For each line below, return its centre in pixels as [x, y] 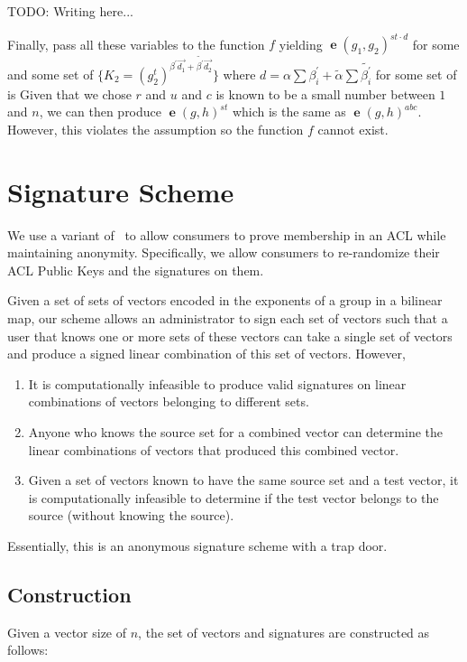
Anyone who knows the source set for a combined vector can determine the [236, 431]
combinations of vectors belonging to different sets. [169, 401]
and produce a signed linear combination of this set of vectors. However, [206, 354]
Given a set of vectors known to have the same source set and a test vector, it [243, 480]
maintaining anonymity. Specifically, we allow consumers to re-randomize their [224, 252]
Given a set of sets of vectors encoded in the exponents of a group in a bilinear [225, 300]
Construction [69, 594]
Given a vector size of [67, 632]
